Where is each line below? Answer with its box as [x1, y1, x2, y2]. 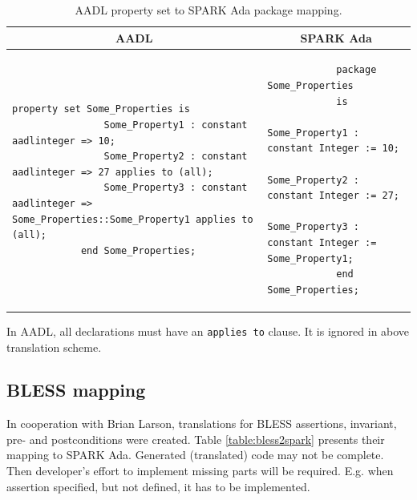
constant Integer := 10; [267, 143, 399, 155]
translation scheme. [6, 338, 102, 355]
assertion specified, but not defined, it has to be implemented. [6, 478, 310, 494]
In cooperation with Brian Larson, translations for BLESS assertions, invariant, [6, 415, 397, 432]
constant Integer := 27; [267, 190, 399, 202]
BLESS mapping [6, 377, 146, 402]
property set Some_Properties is [12, 103, 190, 115]
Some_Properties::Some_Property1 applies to [12, 213, 253, 225]
